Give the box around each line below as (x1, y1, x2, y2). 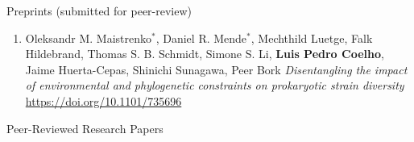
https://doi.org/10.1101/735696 (25, 92, 182, 109)
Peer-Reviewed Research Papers (6, 119, 164, 136)
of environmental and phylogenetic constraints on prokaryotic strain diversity (25, 77, 404, 94)
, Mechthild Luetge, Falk (250, 29, 373, 46)
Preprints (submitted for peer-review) (6, 2, 193, 19)
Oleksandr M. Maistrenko (25, 29, 151, 46)
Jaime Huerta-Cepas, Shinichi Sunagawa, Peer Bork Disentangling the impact (25, 61, 408, 77)
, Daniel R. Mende (155, 29, 247, 46)
